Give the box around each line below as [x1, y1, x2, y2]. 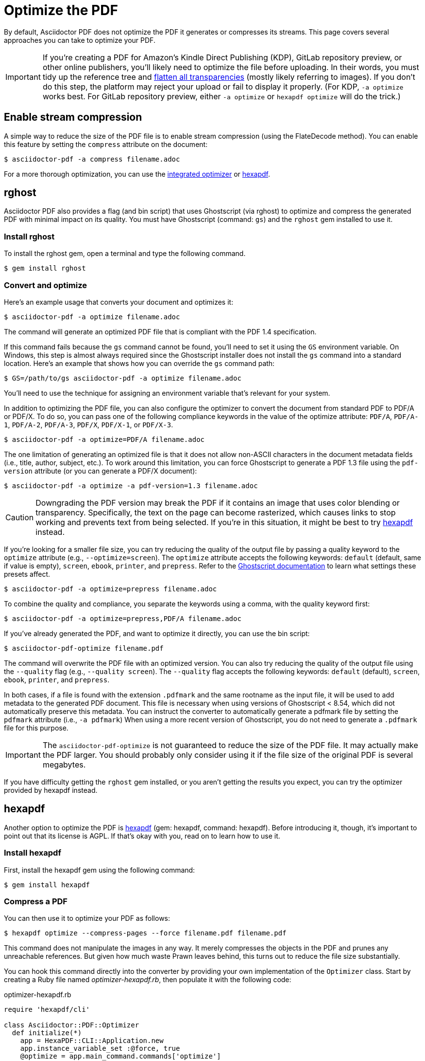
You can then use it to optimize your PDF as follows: [4, 914, 170, 923]
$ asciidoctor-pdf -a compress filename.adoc [4, 155, 180, 163]
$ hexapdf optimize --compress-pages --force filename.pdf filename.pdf [4, 929, 287, 937]
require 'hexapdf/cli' [4, 1006, 90, 1014]
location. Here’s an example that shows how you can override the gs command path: [4, 359, 275, 367]
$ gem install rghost [4, 264, 86, 273]
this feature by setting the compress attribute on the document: [4, 140, 208, 148]
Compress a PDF [4, 896, 68, 906]
